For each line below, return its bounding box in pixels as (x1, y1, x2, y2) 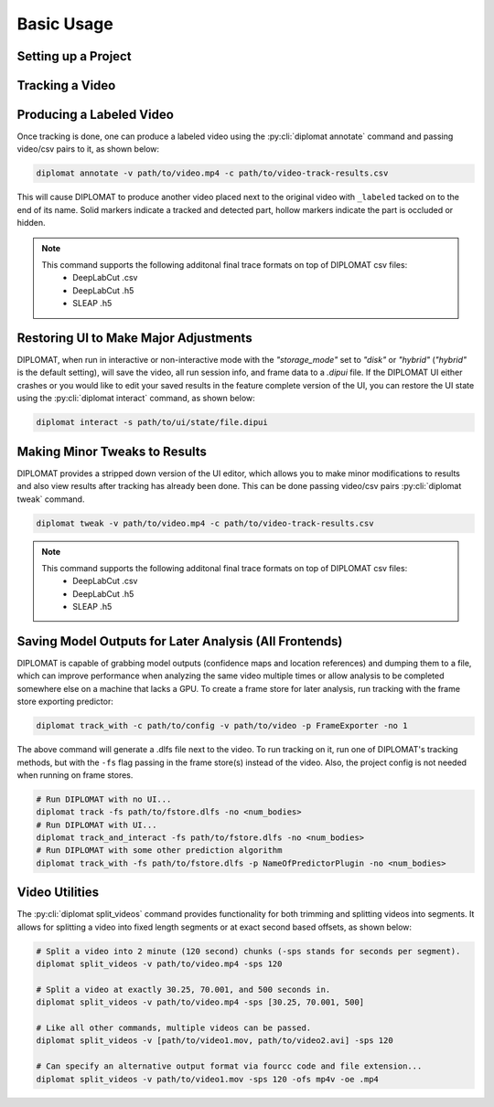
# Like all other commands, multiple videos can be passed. (36, 1023, 312, 1033)
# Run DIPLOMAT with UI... (36, 819, 157, 830)
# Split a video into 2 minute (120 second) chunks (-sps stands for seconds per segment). (36, 946, 461, 956)
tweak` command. (16, 494, 85, 505)
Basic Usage (16, 14, 113, 34)
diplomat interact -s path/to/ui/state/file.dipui (36, 417, 269, 428)
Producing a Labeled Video (16, 107, 174, 122)
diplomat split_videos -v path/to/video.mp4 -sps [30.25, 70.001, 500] (36, 997, 365, 1007)
